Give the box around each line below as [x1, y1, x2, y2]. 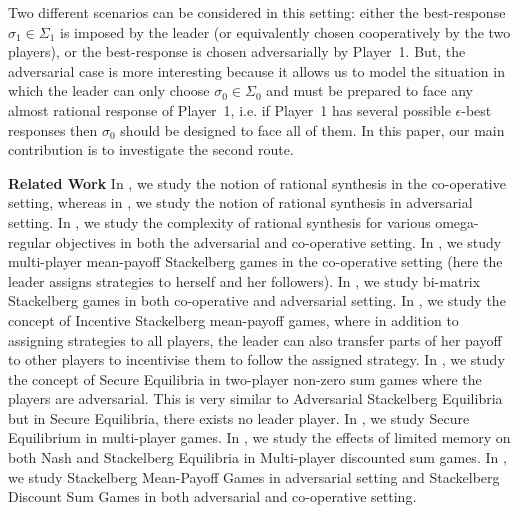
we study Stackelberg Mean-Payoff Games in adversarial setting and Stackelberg [8, 466, 500, 487]
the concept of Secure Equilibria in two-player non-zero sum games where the [8, 368, 482, 389]
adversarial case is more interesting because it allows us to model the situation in [8, 60, 505, 81]
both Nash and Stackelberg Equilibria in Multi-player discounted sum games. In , [8, 447, 507, 468]
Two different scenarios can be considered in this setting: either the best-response [8, 2, 506, 22]
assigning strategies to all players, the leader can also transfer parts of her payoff [8, 329, 502, 350]
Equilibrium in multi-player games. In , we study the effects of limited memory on [8, 427, 511, 448]
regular [8, 231, 51, 252]
